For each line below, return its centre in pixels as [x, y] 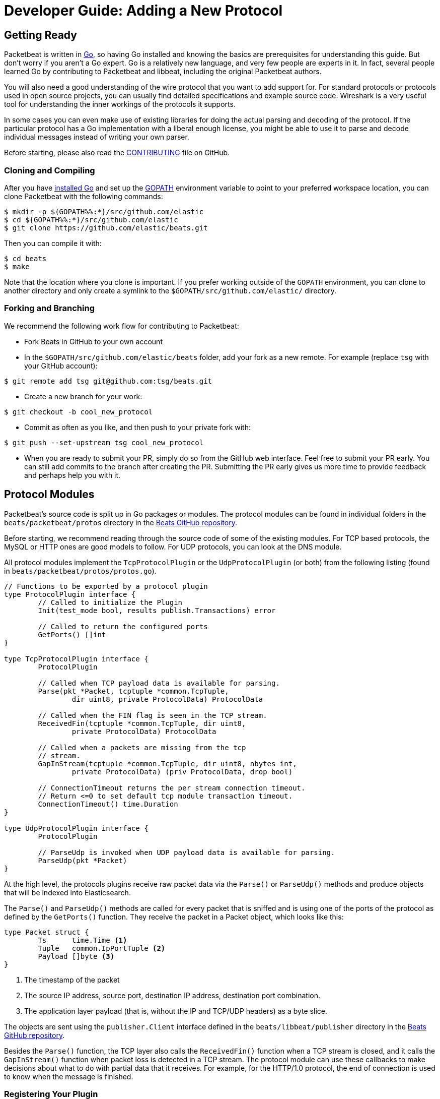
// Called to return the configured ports [123, 626]
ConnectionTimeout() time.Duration [108, 804]
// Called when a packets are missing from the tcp [142, 747]
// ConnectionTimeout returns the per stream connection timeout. [172, 788]
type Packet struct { [47, 932]
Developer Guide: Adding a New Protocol [143, 11]
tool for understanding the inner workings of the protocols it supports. [120, 104]
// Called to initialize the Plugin [110, 602]
